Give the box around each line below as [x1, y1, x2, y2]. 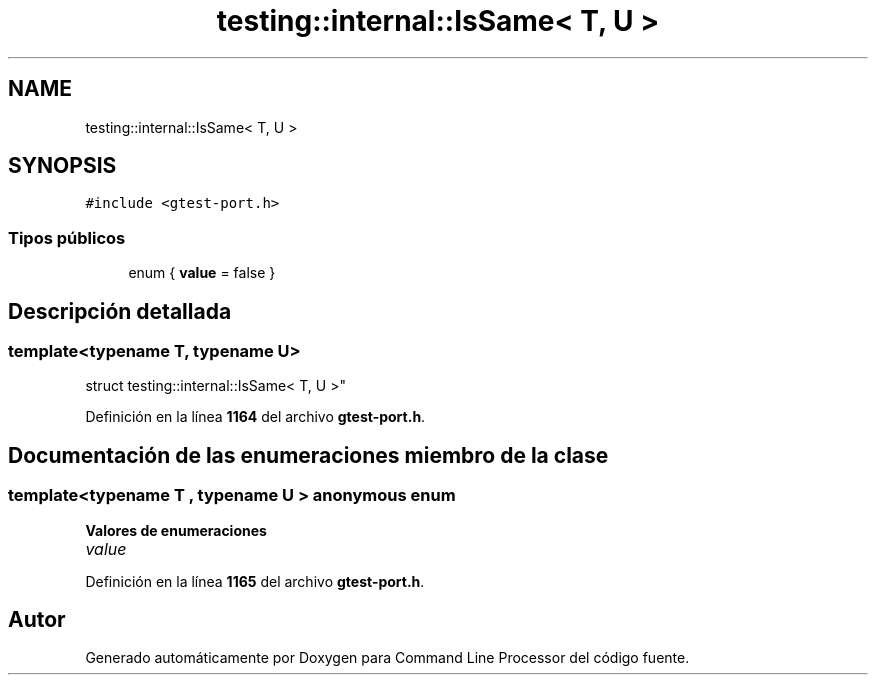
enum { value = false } [128, 264, 276, 282]
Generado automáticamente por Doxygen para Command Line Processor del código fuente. [85, 649, 690, 667]
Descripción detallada [8, 298, 232, 324]
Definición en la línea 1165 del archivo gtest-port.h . [85, 572, 425, 590]
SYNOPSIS [8, 153, 117, 179]
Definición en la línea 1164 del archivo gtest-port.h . [85, 408, 426, 426]
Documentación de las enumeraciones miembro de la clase [8, 442, 609, 468]
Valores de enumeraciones [85, 521, 267, 539]
